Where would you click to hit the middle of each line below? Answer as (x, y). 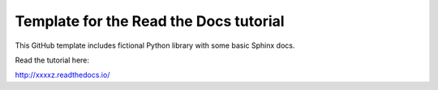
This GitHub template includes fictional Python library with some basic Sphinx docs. (155, 45)
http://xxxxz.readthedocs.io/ (62, 75)
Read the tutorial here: (52, 60)
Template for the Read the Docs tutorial (150, 21)
